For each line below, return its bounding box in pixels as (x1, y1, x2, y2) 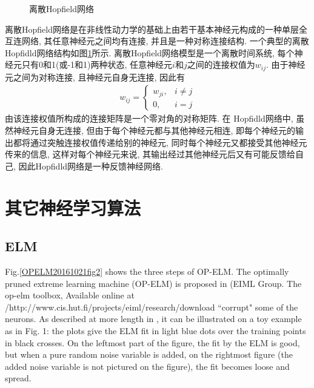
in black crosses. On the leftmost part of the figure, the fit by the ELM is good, (5, 336, 300, 349)
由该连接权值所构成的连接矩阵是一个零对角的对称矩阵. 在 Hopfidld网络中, (5, 112, 293, 125)
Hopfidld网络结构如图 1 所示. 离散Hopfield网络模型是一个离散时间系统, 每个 (5, 46, 295, 59)
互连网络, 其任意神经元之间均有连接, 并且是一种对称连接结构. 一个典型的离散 (5, 35, 309, 47)
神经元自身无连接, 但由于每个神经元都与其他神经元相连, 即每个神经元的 (13, 124, 296, 137)
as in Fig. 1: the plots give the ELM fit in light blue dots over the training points (5, 324, 306, 337)
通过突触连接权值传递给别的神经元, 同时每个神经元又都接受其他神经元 (30, 136, 307, 148)
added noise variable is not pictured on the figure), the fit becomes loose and (5, 360, 290, 372)
